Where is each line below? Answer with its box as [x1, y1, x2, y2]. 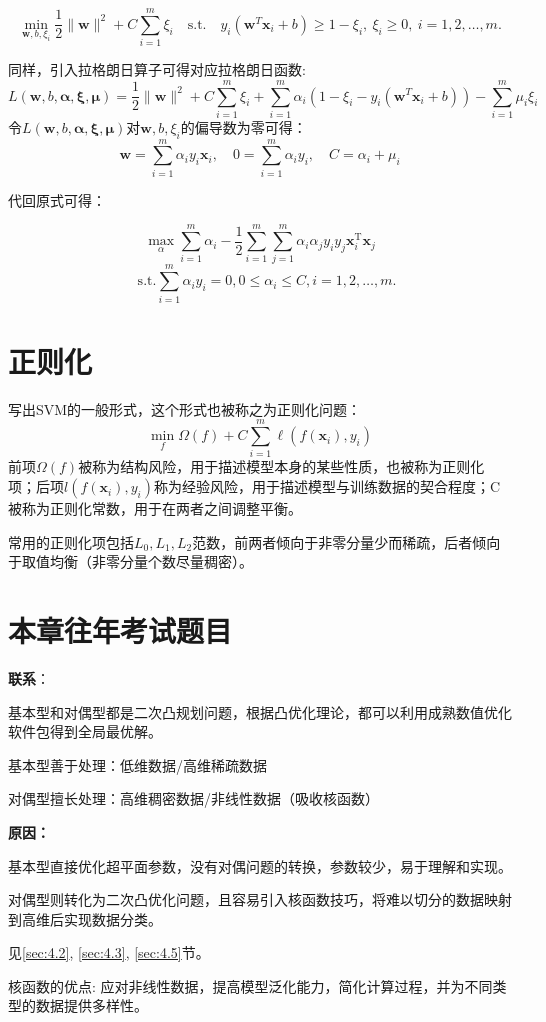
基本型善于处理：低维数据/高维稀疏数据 [8, 754, 267, 775]
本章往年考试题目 [8, 610, 233, 651]
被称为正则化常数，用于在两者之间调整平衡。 [8, 498, 302, 519]
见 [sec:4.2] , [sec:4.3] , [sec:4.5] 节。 [8, 942, 210, 963]
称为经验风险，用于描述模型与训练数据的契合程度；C [153, 476, 501, 497]
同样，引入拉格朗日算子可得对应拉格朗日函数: [8, 59, 306, 80]
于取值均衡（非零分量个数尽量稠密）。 [8, 551, 253, 572]
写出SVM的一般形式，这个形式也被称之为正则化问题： [8, 398, 362, 419]
